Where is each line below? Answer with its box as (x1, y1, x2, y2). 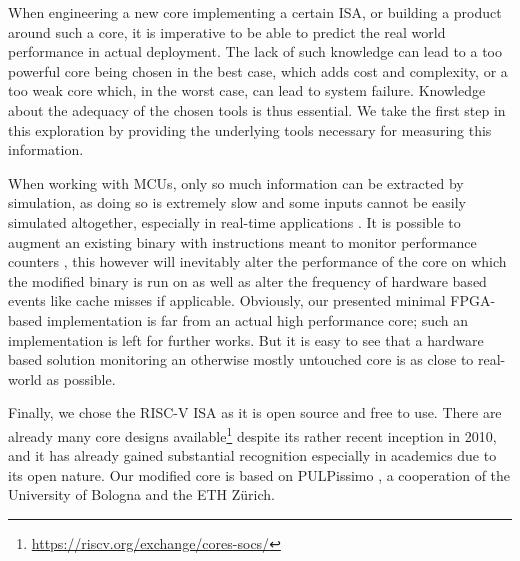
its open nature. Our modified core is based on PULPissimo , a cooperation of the (8, 464, 511, 485)
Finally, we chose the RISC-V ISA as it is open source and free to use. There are (8, 402, 502, 423)
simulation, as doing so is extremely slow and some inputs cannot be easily (8, 192, 466, 213)
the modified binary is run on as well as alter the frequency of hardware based (8, 270, 487, 291)
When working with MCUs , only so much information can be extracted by (8, 172, 464, 193)
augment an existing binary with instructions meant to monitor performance (8, 231, 477, 252)
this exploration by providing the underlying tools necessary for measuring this (8, 119, 492, 140)
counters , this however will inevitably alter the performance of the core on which (8, 251, 507, 272)
